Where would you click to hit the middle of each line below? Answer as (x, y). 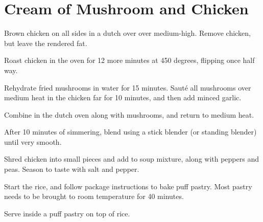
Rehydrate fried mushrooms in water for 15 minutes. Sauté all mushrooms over (128, 87)
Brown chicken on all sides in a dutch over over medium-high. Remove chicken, (127, 33)
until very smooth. (33, 141)
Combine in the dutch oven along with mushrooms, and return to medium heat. (129, 114)
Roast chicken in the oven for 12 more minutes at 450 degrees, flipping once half (129, 60)
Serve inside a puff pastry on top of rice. (67, 213)
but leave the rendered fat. (46, 43)
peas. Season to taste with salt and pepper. (72, 169)
